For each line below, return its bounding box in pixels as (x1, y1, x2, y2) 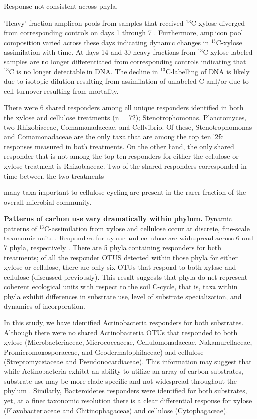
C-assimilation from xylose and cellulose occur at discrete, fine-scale (44, 223, 250, 233)
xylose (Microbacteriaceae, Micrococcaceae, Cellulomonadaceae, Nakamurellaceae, (4, 337, 252, 347)
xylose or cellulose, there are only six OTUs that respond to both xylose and (4, 262, 236, 272)
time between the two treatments (4, 170, 104, 180)
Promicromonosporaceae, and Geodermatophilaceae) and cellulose (4, 347, 204, 357)
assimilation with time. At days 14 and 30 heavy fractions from (4, 47, 196, 57)
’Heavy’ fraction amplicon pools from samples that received (4, 17, 184, 28)
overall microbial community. (4, 196, 92, 207)
